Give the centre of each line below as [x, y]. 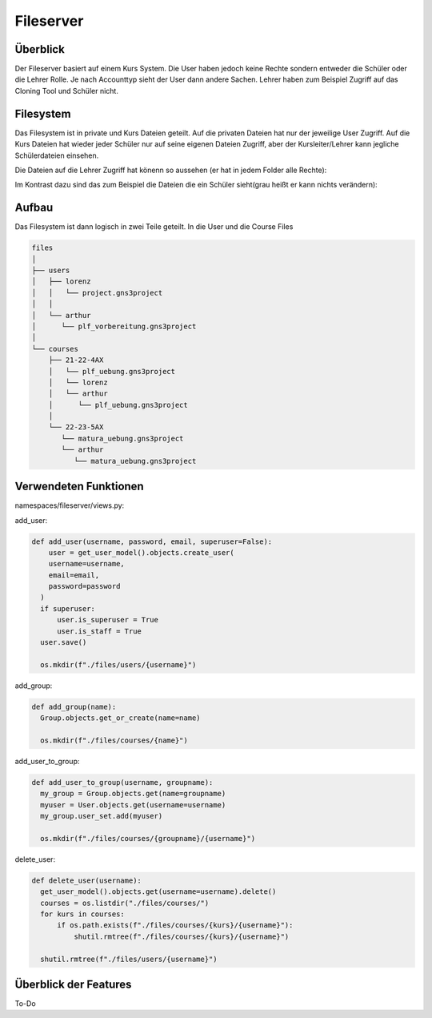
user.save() [64, 642]
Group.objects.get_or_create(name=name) [120, 718]
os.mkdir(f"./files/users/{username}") [118, 664]
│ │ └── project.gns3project [97, 293]
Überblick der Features [73, 984]
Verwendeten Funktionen [79, 487]
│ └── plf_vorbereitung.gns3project [114, 326]
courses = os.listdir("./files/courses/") [125, 903]
